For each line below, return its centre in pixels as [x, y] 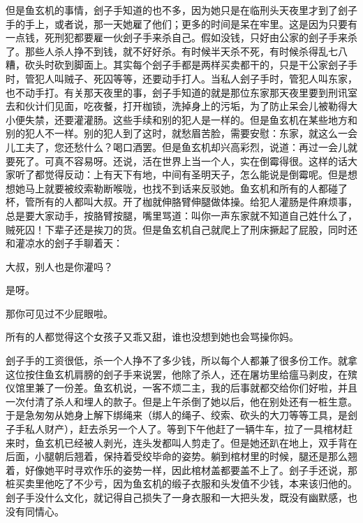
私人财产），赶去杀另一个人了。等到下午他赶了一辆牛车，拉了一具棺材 [184, 429]
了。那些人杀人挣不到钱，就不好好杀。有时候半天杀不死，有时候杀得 [162, 51]
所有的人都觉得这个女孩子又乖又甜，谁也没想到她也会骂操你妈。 [152, 337]
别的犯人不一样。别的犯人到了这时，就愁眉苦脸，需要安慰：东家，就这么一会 [181, 133]
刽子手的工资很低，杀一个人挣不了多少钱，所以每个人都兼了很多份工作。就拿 [181, 360]
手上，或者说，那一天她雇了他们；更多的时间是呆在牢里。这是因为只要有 [191, 23]
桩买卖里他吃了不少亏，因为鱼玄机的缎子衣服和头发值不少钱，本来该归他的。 [181, 483]
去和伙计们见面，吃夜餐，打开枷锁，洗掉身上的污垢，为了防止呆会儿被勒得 [177, 106]
